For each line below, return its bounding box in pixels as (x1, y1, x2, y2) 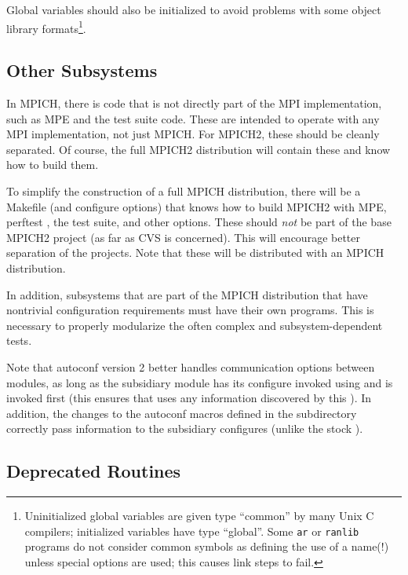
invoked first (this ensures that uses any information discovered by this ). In (6, 390, 372, 406)
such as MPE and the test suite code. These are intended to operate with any (6, 110, 380, 126)
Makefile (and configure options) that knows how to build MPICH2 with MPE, (6, 198, 387, 214)
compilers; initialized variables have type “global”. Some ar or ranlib (24, 522, 359, 539)
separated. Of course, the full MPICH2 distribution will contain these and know (6, 141, 391, 157)
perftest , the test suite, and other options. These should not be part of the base (6, 214, 392, 230)
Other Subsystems (6, 58, 158, 82)
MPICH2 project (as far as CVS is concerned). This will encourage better (6, 229, 361, 245)
